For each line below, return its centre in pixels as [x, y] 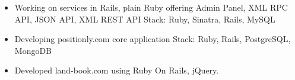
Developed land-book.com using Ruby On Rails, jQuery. [117, 70]
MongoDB [33, 50]
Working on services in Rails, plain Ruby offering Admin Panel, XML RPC [151, 7]
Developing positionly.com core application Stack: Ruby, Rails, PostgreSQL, [153, 39]
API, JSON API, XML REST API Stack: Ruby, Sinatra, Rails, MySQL [145, 19]
